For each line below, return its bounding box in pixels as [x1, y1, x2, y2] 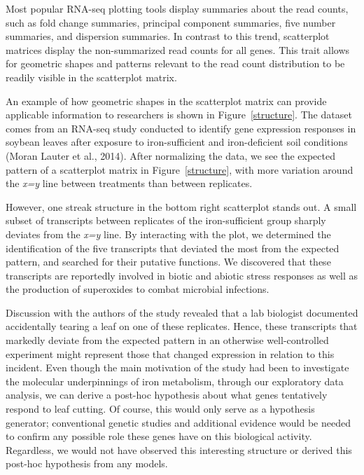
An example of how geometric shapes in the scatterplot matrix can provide [6, 93, 327, 108]
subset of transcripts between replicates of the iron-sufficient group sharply [6, 213, 326, 228]
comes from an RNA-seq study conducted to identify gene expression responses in [6, 121, 356, 135]
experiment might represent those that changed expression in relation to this [6, 346, 335, 361]
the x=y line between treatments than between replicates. [6, 176, 253, 191]
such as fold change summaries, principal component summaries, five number [6, 15, 336, 29]
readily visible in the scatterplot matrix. [6, 69, 177, 84]
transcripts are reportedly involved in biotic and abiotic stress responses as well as [6, 268, 358, 282]
